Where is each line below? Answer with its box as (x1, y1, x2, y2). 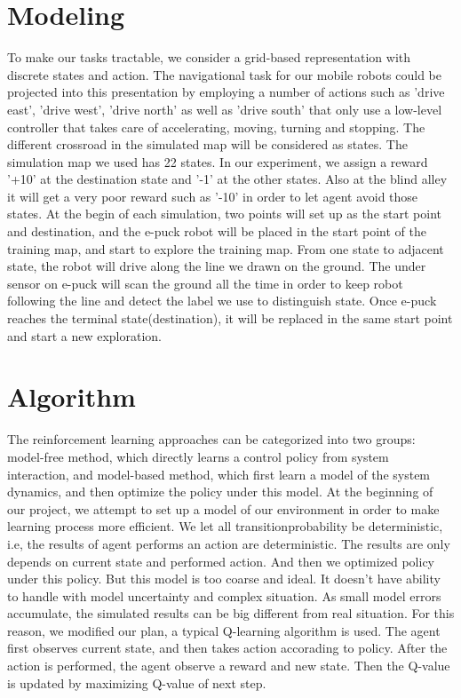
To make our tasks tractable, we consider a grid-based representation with (7, 48, 411, 67)
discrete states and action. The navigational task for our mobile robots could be (7, 65, 441, 83)
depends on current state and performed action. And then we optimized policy (7, 551, 434, 570)
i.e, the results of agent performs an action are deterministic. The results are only (7, 534, 450, 552)
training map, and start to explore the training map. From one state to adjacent (7, 239, 444, 258)
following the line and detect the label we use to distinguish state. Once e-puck (7, 291, 437, 310)
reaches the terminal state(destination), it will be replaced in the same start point (7, 309, 453, 328)
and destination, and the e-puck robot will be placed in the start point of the (7, 222, 426, 241)
